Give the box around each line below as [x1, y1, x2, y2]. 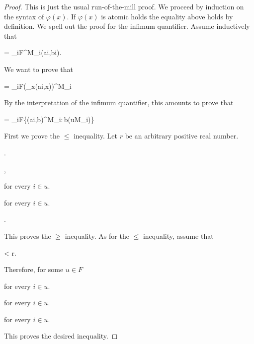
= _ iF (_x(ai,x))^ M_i [4, 80, 72, 91]
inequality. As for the [65, 230, 129, 241]
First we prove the [4, 131, 60, 141]
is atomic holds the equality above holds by [101, 11, 233, 21]
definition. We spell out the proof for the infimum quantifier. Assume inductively [4, 21, 250, 31]
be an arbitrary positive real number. [125, 131, 239, 141]
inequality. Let [73, 131, 118, 141]
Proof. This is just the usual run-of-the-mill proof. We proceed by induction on [4, 1, 244, 11]
